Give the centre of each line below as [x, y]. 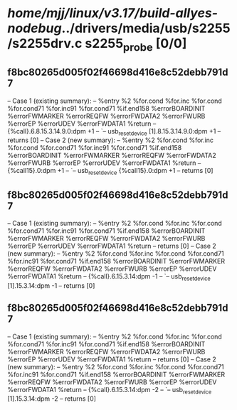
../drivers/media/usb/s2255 [146, 28]
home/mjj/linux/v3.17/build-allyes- [113, 13]
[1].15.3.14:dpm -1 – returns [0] [51, 285]
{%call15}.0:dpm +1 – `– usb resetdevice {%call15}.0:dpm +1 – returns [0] [110, 171]
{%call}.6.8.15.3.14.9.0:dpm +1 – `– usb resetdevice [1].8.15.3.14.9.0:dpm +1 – [114, 132]
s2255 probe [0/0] [136, 45]
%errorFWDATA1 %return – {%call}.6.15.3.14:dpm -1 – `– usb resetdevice [109, 277]
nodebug [35, 28]
